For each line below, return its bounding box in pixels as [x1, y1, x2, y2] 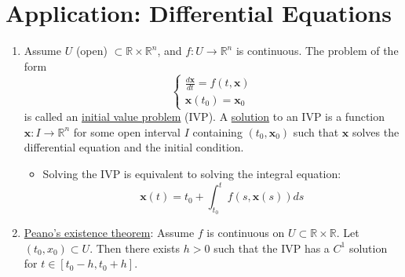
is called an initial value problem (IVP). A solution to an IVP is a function [24, 108, 385, 125]
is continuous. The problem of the [235, 42, 399, 59]
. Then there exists [89, 239, 181, 256]
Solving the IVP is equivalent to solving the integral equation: [42, 166, 341, 181]
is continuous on [206, 224, 285, 241]
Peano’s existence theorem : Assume [24, 224, 195, 241]
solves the [352, 123, 400, 140]
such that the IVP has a [213, 239, 330, 256]
